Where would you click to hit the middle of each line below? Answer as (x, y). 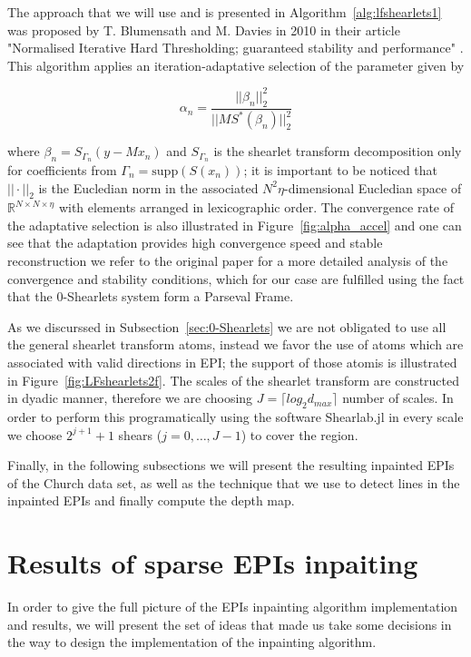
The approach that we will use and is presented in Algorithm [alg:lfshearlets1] (225, 12)
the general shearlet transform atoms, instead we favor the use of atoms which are (235, 344)
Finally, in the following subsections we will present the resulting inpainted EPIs (231, 465)
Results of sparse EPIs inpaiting (213, 563)
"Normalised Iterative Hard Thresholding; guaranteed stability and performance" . (235, 48)
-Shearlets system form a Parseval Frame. (178, 296)
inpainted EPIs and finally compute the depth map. (151, 500)
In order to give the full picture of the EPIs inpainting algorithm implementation (233, 607)
